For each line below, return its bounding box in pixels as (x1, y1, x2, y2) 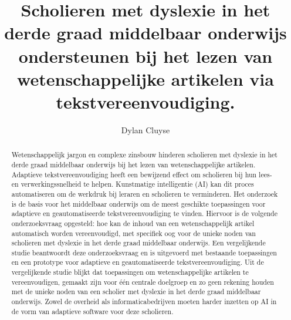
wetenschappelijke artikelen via (17, 66, 274, 90)
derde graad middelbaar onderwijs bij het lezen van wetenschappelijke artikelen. (11, 159, 256, 169)
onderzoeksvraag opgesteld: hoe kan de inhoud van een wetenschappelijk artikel (11, 218, 255, 228)
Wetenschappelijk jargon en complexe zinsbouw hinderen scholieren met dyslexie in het (11, 150, 278, 160)
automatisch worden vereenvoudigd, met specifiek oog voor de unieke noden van (11, 228, 256, 238)
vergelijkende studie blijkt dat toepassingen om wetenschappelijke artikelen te (11, 267, 249, 277)
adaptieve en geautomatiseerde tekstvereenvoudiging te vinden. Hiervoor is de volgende (11, 208, 278, 218)
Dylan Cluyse (121, 123, 170, 136)
